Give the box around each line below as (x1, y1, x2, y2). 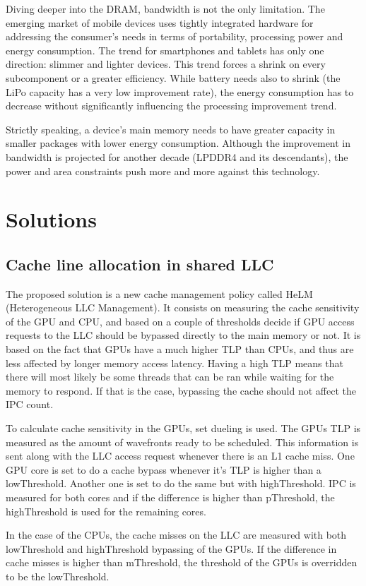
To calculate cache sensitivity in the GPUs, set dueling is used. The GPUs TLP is (6, 421, 361, 436)
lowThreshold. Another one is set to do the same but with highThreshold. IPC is (6, 476, 356, 491)
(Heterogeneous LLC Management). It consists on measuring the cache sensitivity (6, 300, 360, 315)
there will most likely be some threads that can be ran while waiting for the (6, 369, 334, 384)
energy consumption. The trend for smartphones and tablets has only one (6, 42, 324, 57)
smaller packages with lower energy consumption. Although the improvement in (6, 136, 351, 150)
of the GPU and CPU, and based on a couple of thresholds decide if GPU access (6, 313, 355, 328)
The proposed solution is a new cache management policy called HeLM (6, 286, 313, 301)
